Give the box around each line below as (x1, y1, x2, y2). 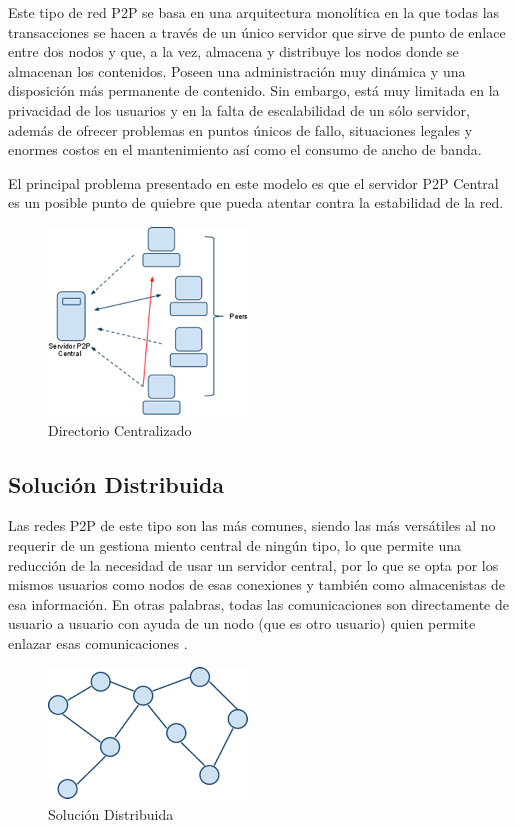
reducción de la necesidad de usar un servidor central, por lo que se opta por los (8, 554, 499, 575)
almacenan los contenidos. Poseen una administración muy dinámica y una (8, 60, 466, 81)
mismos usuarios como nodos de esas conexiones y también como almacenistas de (8, 574, 505, 595)
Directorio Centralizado (48, 419, 192, 440)
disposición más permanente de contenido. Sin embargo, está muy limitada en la (8, 80, 500, 101)
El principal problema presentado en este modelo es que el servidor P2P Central (8, 172, 499, 193)
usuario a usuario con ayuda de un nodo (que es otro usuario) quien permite (8, 613, 476, 634)
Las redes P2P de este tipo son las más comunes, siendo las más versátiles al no (8, 515, 496, 536)
